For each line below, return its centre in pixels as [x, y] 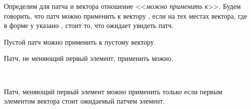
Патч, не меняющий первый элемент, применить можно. [89, 58]
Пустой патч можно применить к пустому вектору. [80, 41]
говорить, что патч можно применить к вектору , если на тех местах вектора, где [125, 15]
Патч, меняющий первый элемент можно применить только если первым [113, 91]
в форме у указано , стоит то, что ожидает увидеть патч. [89, 25]
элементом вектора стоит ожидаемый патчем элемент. [84, 101]
